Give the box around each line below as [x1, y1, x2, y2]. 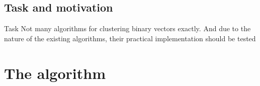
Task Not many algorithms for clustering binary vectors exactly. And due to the [4, 23, 251, 34]
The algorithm [4, 62, 106, 83]
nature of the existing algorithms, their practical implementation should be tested [4, 33, 256, 43]
